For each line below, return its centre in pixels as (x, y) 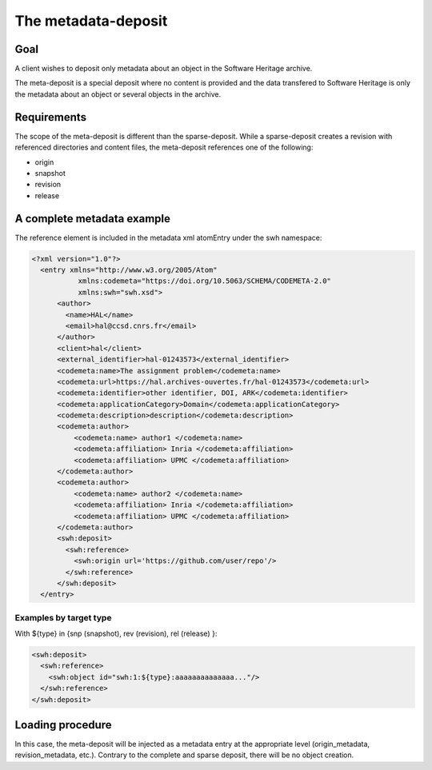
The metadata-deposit (91, 21)
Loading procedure (63, 725)
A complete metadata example (93, 219)
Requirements (51, 117)
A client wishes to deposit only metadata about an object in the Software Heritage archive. (164, 69)
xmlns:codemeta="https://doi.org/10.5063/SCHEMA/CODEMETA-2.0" (205, 281)
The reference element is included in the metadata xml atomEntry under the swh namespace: (168, 237)
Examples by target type (63, 617)
